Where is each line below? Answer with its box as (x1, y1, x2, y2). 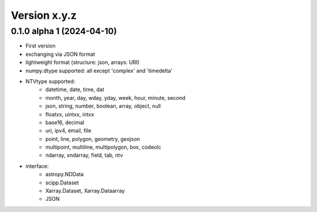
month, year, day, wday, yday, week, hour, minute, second (45, 94, 186, 101)
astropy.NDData (45, 171, 84, 178)
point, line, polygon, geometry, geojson (45, 135, 140, 142)
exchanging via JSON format (25, 51, 95, 58)
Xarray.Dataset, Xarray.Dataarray (45, 187, 125, 194)
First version (25, 42, 56, 49)
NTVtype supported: (25, 78, 76, 85)
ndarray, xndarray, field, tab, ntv (45, 152, 123, 159)
